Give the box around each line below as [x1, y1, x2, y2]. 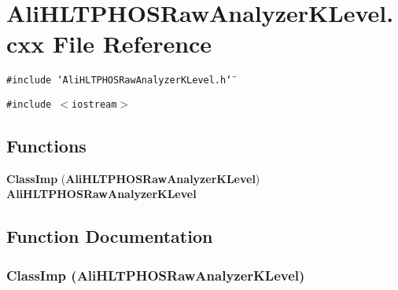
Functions [6, 134, 87, 158]
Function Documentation [6, 224, 213, 248]
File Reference [53, 28, 212, 60]
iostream [72, 98, 117, 110]
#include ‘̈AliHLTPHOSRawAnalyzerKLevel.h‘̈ [6, 75, 232, 86]
